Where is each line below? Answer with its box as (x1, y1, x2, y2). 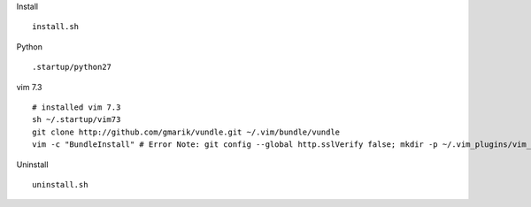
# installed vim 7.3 (32, 102, 121, 112)
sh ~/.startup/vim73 (32, 115, 121, 125)
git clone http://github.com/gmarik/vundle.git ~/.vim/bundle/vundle (32, 126, 341, 137)
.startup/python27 (32, 62, 112, 73)
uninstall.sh (32, 180, 88, 189)
